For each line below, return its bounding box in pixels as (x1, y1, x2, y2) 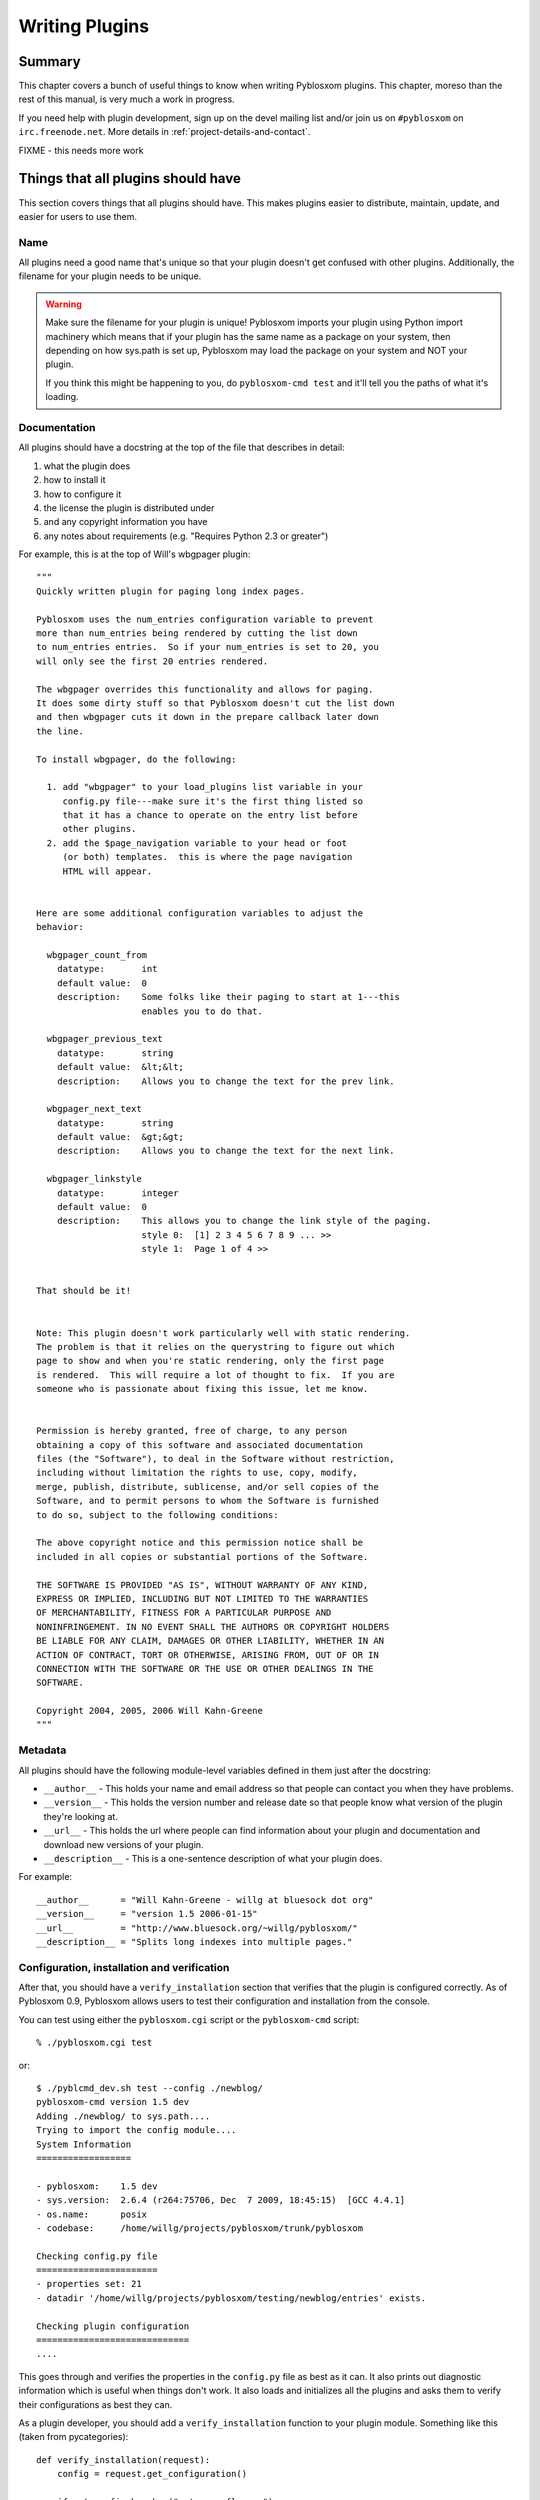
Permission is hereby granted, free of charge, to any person (36, 1425, 348, 1437)
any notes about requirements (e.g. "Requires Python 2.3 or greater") (43, 530, 329, 542)
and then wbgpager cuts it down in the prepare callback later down (36, 711, 379, 723)
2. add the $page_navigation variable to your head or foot (46, 837, 348, 849)
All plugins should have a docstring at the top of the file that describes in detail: (18, 441, 345, 454)
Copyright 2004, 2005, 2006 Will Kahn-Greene (36, 1705, 264, 1717)
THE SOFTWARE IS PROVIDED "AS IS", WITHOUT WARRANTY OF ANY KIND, (36, 1579, 369, 1590)
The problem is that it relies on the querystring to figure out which (36, 1341, 395, 1352)
